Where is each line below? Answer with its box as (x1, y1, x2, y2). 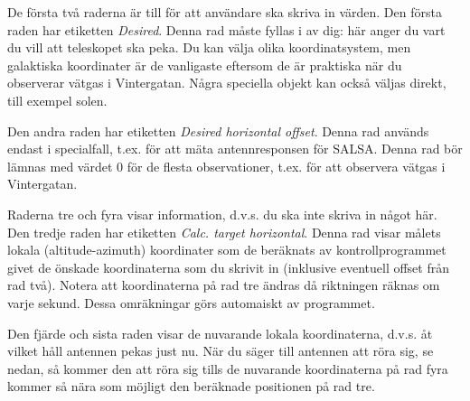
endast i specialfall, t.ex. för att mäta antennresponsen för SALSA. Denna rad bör (7, 139, 463, 158)
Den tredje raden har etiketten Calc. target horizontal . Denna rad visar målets (7, 222, 441, 241)
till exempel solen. (7, 90, 108, 109)
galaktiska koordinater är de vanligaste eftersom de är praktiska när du (7, 55, 402, 74)
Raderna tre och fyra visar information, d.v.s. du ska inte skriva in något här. (7, 204, 437, 223)
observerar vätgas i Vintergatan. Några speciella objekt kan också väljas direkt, (7, 73, 446, 92)
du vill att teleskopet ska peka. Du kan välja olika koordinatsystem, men (7, 38, 411, 57)
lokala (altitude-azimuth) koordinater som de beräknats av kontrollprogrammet (7, 240, 446, 259)
